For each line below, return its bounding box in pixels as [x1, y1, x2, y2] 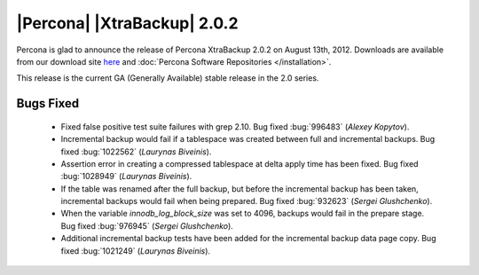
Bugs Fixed [16, 96, 80, 111]
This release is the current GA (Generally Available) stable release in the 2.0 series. [16, 73, 319, 83]
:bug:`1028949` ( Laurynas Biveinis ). [60, 171, 192, 182]
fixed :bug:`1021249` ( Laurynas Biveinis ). [60, 245, 211, 256]
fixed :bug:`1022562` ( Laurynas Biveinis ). [60, 146, 212, 157]
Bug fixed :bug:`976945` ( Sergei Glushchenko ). [60, 220, 234, 231]
